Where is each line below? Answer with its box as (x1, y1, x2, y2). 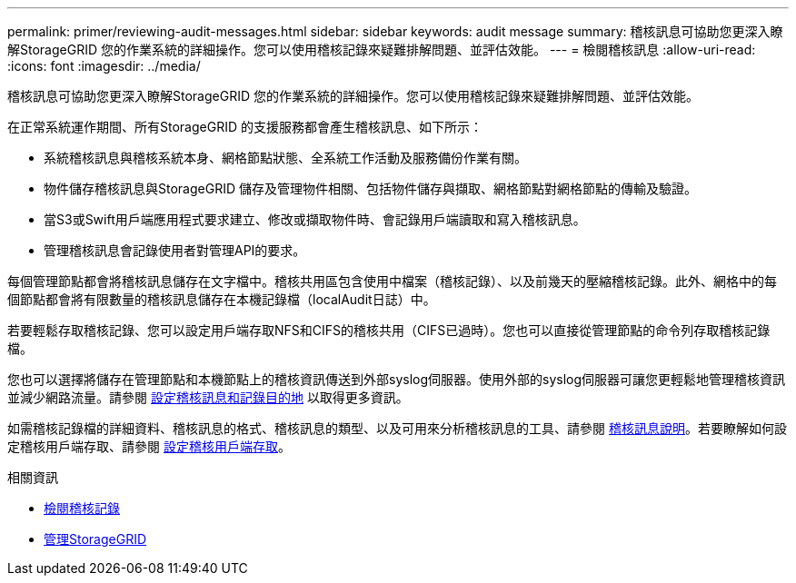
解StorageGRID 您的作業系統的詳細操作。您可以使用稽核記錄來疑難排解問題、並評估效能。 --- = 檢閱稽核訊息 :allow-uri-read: (7, 42, 756, 57)
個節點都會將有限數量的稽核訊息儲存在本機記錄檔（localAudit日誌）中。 (7, 291, 436, 307)
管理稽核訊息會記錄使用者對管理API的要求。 (44, 242, 306, 258)
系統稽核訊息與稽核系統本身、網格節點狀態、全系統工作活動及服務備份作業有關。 (44, 150, 527, 165)
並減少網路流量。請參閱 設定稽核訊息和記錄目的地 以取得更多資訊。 (7, 390, 409, 405)
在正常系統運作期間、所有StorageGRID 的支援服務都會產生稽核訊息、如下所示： (7, 119, 483, 134)
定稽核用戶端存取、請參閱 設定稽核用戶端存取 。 (7, 439, 291, 454)
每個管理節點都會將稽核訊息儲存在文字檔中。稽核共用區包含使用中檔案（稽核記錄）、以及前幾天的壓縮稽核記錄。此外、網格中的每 (7, 273, 777, 289)
